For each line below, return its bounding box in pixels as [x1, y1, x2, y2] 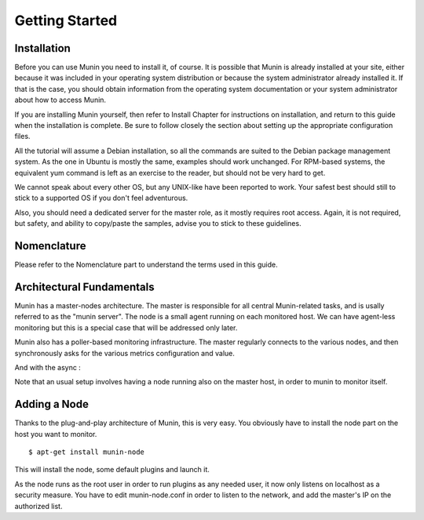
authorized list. [14, 501, 63, 511]
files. [14, 132, 31, 141]
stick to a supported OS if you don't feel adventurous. [14, 193, 188, 203]
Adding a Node [14, 398, 90, 411]
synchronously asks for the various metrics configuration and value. [14, 348, 235, 358]
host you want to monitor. [14, 429, 97, 438]
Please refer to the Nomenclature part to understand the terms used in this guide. [14, 260, 278, 270]
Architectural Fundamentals [14, 280, 155, 293]
